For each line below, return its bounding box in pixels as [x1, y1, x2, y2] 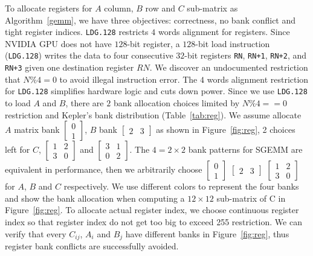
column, [104, 2, 134, 14]
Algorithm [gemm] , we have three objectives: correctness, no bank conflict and [5, 13, 296, 26]
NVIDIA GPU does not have [5, 37, 112, 50]
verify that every [5, 227, 66, 240]
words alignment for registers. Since [158, 25, 290, 38]
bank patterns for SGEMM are [188, 143, 303, 156]
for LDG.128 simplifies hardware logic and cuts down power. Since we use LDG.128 [5, 85, 308, 97]
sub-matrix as [187, 2, 238, 14]
